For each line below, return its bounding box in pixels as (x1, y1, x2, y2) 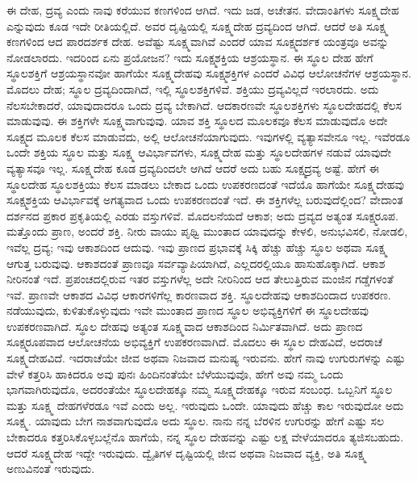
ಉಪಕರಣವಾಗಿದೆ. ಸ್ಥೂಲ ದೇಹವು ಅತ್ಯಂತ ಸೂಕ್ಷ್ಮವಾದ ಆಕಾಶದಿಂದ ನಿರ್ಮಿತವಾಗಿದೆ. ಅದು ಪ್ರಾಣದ (6, 317, 363, 334)
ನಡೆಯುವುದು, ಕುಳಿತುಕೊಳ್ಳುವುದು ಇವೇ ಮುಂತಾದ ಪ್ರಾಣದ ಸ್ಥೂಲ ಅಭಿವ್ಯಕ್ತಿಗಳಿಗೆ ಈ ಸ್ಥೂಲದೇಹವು (6, 302, 369, 319)
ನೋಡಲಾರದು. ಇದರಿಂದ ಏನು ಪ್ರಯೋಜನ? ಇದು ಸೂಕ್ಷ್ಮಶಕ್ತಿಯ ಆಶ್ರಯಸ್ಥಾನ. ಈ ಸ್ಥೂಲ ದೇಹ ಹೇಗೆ (6, 48, 373, 65)
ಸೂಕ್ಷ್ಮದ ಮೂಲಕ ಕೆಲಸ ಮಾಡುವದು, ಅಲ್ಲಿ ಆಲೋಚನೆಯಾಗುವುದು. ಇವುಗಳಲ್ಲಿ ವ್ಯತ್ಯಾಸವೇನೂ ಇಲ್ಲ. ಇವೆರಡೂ (6, 128, 411, 144)
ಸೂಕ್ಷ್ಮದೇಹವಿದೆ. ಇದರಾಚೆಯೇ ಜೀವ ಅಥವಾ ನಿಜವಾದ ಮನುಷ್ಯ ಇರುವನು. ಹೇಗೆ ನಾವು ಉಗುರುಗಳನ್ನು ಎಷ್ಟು (6, 349, 406, 366)
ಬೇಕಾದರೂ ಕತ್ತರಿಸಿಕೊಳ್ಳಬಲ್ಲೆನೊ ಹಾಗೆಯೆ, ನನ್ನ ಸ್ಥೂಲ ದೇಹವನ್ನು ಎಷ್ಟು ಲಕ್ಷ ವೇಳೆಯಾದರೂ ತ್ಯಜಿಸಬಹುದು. (6, 429, 404, 445)
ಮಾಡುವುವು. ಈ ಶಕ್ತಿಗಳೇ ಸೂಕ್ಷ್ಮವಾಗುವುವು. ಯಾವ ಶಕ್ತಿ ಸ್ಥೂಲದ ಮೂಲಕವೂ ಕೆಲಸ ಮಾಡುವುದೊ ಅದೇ (6, 112, 388, 129)
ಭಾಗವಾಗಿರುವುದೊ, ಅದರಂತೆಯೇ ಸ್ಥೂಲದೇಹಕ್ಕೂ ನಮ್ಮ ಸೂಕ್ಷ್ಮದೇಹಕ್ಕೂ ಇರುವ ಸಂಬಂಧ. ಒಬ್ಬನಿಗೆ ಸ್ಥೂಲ (6, 381, 393, 398)
